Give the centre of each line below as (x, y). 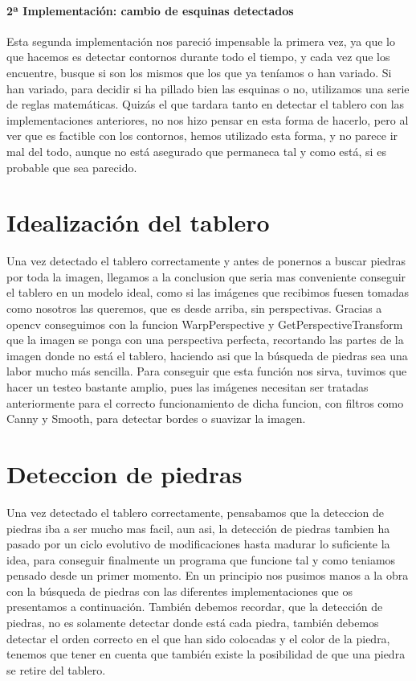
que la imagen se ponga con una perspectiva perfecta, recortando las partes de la (205, 340)
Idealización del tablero (138, 222)
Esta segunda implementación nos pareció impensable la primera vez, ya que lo (201, 41)
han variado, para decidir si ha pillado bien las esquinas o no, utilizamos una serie (208, 88)
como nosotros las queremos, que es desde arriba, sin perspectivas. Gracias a (194, 308)
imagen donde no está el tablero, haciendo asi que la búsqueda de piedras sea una (207, 355)
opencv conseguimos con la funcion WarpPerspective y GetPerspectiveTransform (205, 324)
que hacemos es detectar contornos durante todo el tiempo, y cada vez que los (198, 57)
